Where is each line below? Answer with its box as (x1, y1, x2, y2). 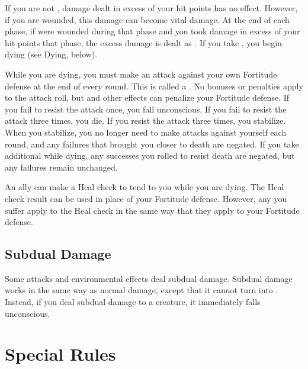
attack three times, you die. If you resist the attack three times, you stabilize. (5, 114, 286, 127)
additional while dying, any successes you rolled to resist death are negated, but (5, 149, 295, 162)
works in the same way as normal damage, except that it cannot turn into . (5, 284, 278, 296)
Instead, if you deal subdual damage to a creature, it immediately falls (5, 296, 261, 308)
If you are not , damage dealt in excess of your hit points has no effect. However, (5, 2, 298, 14)
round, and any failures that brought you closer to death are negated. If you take (5, 137, 299, 150)
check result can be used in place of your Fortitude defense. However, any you (5, 192, 287, 204)
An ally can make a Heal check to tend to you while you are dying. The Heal (5, 181, 284, 193)
